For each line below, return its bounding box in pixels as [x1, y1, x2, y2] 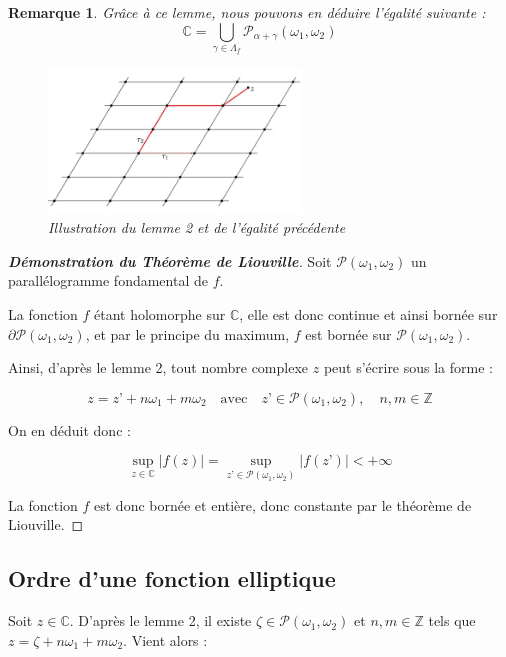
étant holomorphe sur [94, 304, 226, 325]
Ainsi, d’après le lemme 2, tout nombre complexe [8, 357, 309, 378]
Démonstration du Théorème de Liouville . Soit [8, 250, 332, 271]
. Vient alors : [123, 629, 208, 650]
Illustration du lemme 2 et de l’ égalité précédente [48, 217, 346, 238]
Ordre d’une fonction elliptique [8, 563, 336, 594]
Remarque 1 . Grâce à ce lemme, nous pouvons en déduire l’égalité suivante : [8, 2, 486, 22]
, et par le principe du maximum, [85, 323, 290, 344]
